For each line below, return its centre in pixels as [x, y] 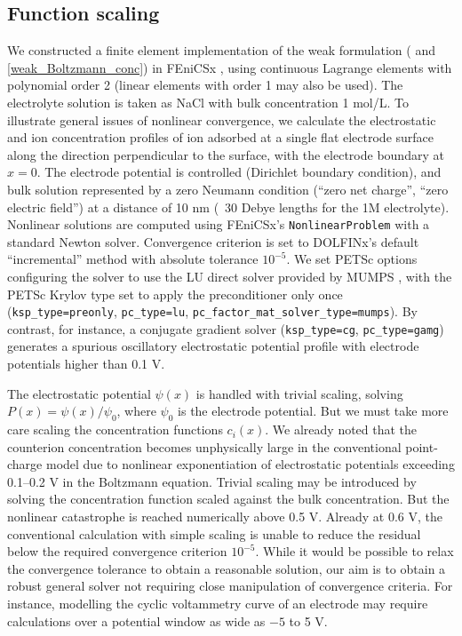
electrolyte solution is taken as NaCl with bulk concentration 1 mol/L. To [208, 102]
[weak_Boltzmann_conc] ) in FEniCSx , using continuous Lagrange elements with [230, 67]
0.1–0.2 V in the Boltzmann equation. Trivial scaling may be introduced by [212, 481]
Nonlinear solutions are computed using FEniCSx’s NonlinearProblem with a [219, 224]
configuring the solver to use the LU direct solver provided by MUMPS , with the [230, 276]
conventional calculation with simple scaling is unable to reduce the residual [214, 533]
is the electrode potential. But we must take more [313, 411]
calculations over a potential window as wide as [136, 620]
